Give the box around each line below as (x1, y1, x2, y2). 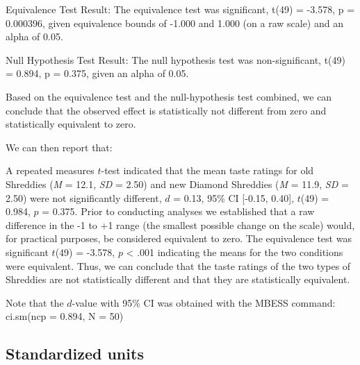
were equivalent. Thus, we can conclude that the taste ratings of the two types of (6, 258, 351, 273)
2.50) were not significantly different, (6, 190, 162, 205)
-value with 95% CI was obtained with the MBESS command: (72, 295, 336, 309)
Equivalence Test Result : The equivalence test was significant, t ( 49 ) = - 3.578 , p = (6, 2, 355, 16)
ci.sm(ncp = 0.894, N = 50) (6, 309, 124, 323)
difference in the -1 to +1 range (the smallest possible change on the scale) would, (6, 217, 355, 232)
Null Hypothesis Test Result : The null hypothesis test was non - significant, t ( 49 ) (6, 52, 345, 67)
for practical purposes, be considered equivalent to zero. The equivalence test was (6, 231, 352, 246)
